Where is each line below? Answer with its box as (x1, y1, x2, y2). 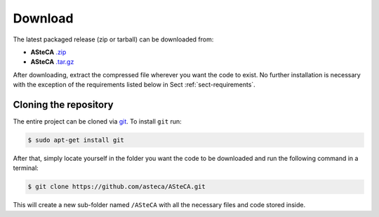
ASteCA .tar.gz (30, 58, 74, 66)
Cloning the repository (13, 98, 114, 110)
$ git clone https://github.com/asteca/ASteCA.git (27, 183, 206, 191)
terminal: (13, 164, 39, 172)
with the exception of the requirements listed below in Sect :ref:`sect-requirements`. (13, 81, 255, 89)
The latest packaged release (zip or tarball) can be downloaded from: (13, 35, 214, 44)
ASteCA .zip (30, 48, 67, 56)
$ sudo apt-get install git (27, 136, 124, 144)
